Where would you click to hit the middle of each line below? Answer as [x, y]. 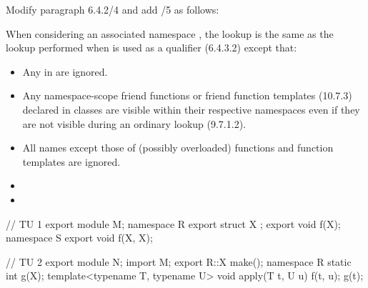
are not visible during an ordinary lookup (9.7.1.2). [134, 123]
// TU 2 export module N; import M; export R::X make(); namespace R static [179, 261]
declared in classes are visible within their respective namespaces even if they [191, 109]
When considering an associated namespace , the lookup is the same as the [170, 33]
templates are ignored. [71, 161]
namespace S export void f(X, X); [79, 238]
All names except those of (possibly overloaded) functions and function [178, 148]
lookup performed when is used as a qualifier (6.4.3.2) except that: [151, 48]
